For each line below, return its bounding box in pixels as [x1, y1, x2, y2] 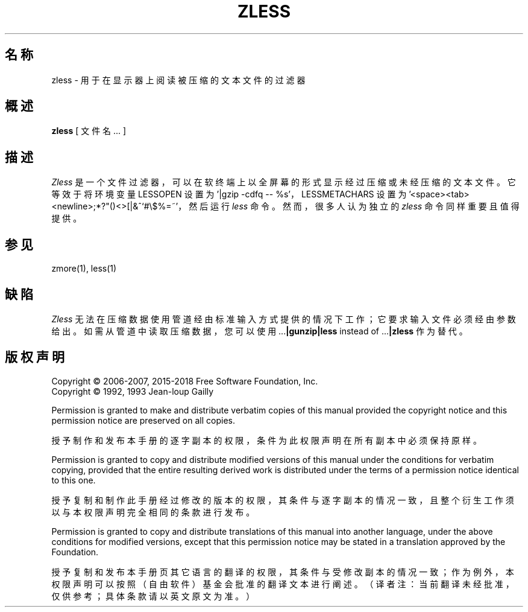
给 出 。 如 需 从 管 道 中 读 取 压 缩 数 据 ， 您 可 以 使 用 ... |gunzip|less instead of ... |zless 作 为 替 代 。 [51, 325, 468, 336]
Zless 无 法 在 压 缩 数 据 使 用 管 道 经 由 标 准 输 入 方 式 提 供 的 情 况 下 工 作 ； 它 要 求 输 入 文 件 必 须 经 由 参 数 [51, 313, 516, 324]
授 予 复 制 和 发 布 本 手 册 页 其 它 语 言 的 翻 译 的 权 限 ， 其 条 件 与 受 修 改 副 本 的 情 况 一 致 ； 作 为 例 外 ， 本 [51, 566, 514, 577]
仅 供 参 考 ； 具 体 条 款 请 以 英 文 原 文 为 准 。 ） [51, 590, 255, 601]
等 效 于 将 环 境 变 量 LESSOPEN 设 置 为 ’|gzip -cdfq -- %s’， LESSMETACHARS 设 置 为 [51, 189, 407, 200]
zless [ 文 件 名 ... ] [51, 126, 127, 136]
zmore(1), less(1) [51, 263, 117, 274]
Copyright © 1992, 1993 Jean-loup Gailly [51, 386, 214, 397]
